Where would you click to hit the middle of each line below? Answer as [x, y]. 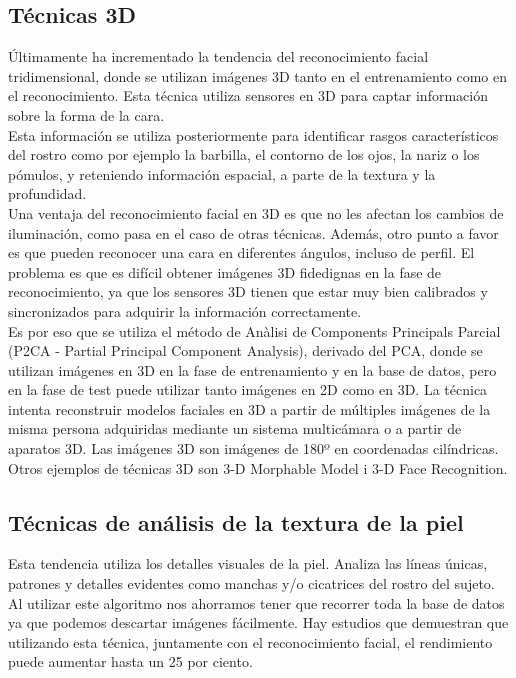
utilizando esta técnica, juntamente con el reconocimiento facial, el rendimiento [250, 641]
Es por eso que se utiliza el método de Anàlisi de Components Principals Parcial [254, 330]
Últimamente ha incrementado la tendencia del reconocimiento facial [218, 56]
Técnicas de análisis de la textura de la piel [236, 521]
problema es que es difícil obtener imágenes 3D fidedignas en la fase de [225, 271]
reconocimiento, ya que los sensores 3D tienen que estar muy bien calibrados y [248, 291]
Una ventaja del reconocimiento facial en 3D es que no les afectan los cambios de [256, 212]
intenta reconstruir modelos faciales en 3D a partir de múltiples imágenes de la [249, 408]
